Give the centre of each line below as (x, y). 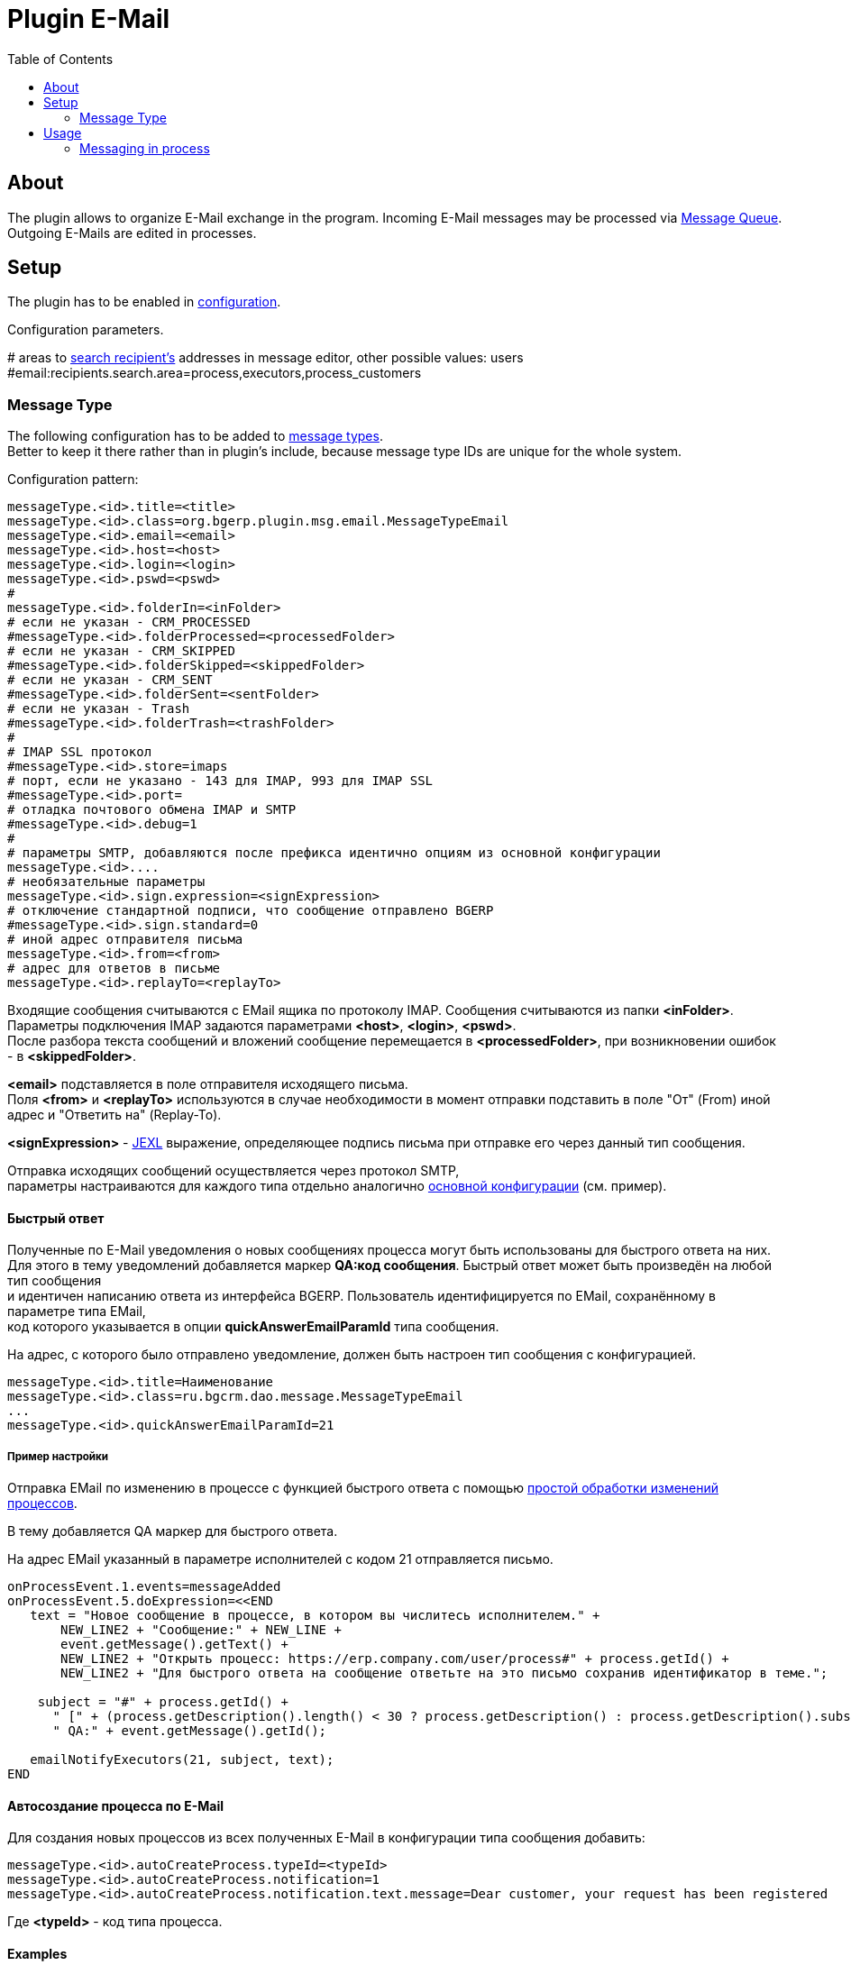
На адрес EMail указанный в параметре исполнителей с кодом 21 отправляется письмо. (280, 1559)
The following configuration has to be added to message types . (195, 436)
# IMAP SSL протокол (80, 752)
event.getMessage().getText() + (174, 1645)
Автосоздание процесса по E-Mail (116, 1805)
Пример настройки (58, 1456)
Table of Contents (60, 59)
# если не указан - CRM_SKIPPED (121, 651)
